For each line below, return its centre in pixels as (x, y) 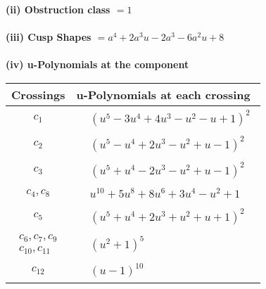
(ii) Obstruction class (58, 9)
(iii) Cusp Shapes (49, 37)
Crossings (38, 94)
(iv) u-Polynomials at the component (97, 64)
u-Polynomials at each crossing (163, 94)
